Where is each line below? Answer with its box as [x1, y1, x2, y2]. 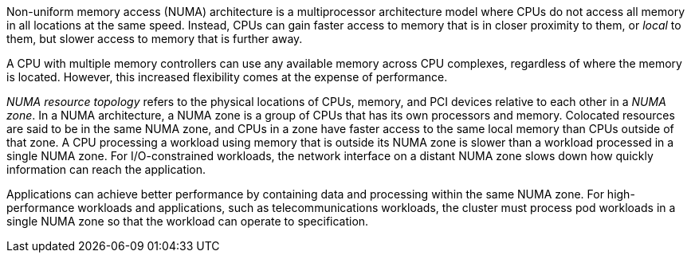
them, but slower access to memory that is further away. [6, 32, 303, 45]
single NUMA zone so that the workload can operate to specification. [6, 214, 369, 228]
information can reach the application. [6, 163, 206, 176]
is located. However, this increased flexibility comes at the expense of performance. [6, 70, 448, 84]
